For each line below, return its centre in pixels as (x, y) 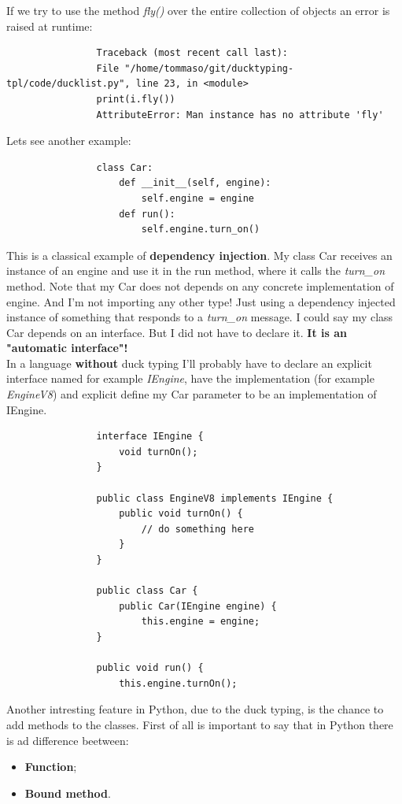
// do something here (197, 529)
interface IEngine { (150, 437)
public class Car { (147, 591)
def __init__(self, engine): (195, 183)
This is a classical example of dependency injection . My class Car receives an (199, 255)
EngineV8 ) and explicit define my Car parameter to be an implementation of (192, 394)
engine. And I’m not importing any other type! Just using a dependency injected (201, 301)
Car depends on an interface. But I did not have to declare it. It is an (177, 332)
